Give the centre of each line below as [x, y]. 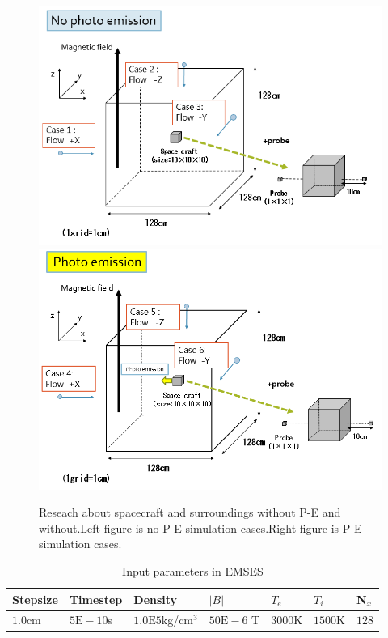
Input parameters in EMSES [193, 570]
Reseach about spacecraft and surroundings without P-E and [190, 512]
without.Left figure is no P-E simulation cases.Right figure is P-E [200, 527]
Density [156, 599]
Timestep [96, 599]
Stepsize [35, 599]
